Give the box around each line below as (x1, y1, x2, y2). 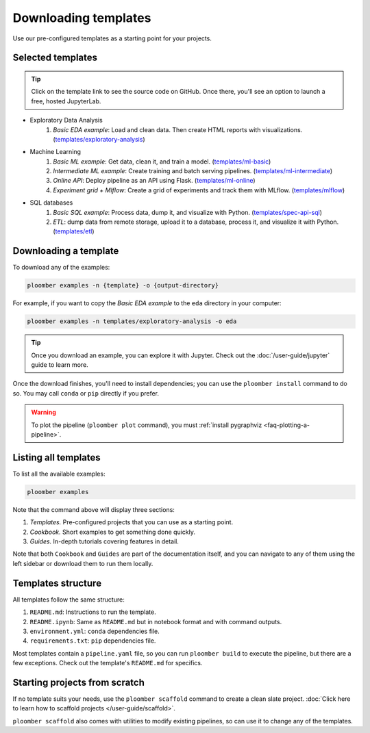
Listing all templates (12, 452, 101, 463)
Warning (31, 408, 56, 417)
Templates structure (12, 577, 102, 589)
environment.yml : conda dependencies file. (29, 627, 160, 635)
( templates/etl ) (53, 227, 95, 235)
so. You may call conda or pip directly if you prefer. (12, 389, 160, 397)
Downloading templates (12, 10, 151, 25)
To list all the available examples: (12, 470, 106, 478)
